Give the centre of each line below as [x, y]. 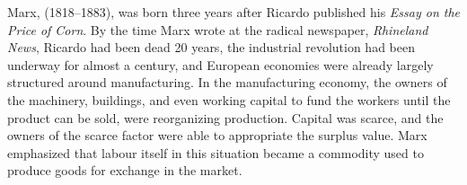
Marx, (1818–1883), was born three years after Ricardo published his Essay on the [234, 12]
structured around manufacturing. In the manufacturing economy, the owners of [227, 82]
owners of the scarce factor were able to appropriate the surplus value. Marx [217, 135]
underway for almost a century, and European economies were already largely [220, 64]
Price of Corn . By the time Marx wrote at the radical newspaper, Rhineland [218, 29]
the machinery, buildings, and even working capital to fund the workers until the [229, 99]
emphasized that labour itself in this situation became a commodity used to [216, 152]
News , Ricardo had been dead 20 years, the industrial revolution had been [211, 47]
